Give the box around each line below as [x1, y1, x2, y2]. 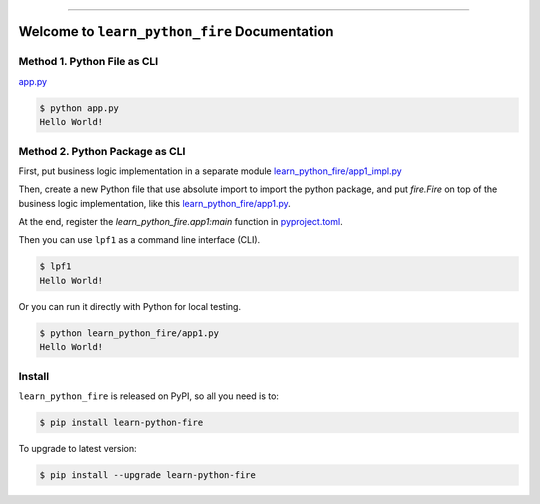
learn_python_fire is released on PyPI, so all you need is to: [18, 390, 280, 402]
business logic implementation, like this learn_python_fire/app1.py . [18, 197, 292, 209]
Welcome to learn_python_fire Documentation [18, 23, 334, 40]
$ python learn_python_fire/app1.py [39, 327, 220, 339]
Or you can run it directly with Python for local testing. [18, 300, 242, 312]
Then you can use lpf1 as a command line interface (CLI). [18, 234, 261, 246]
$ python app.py [39, 102, 120, 114]
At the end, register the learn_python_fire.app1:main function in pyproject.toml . [18, 216, 344, 228]
